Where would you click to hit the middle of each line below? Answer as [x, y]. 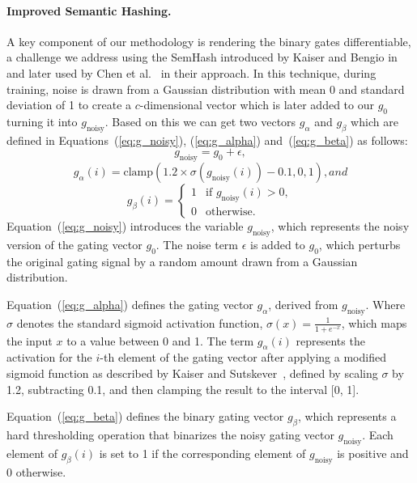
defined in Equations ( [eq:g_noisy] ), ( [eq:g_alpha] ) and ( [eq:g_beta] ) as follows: [207, 140]
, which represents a [347, 416]
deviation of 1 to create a [69, 105]
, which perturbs [360, 244]
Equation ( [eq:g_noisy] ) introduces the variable [125, 226]
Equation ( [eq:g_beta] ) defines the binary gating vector [145, 416]
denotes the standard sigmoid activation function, [140, 322]
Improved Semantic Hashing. [89, 10]
